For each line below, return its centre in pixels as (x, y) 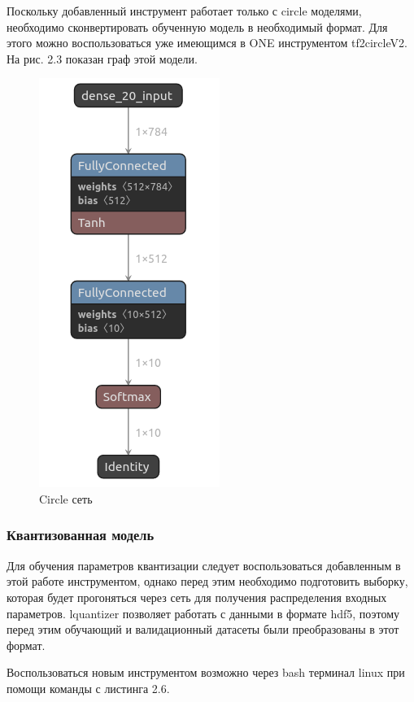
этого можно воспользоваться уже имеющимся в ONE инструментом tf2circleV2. (207, 43)
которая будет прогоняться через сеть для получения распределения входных (197, 597)
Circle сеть (66, 498)
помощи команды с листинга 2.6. (88, 688)
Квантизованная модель (81, 535)
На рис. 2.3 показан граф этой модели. (102, 58)
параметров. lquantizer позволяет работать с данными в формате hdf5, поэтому (203, 613)
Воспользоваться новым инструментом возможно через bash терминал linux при (206, 672)
